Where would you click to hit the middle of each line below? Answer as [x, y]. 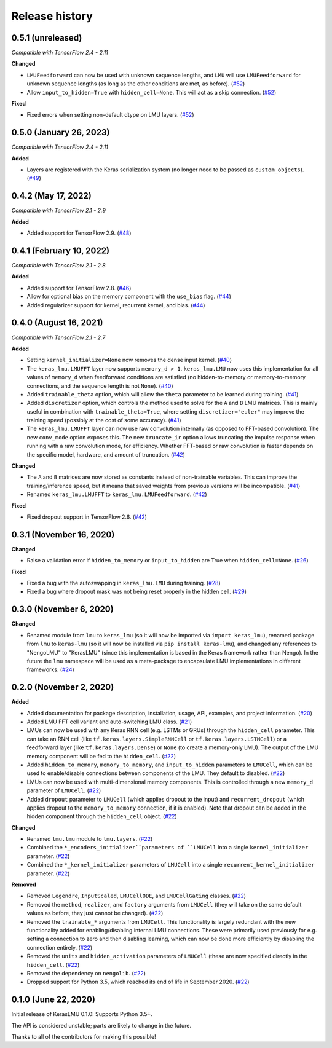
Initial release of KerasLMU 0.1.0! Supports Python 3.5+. [82, 1014]
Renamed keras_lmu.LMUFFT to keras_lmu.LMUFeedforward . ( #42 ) [117, 494]
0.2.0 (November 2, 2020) [63, 688]
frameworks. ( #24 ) [51, 669]
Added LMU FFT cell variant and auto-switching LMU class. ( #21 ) [109, 722]
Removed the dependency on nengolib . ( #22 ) [86, 973]
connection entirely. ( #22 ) [60, 947]
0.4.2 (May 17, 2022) [51, 196]
